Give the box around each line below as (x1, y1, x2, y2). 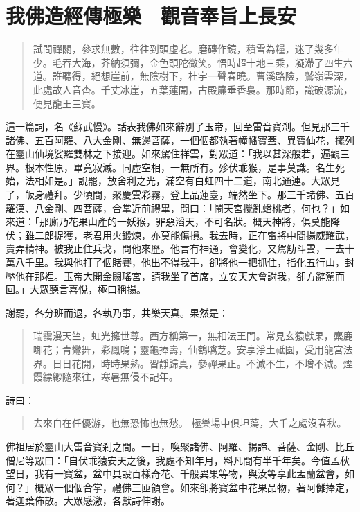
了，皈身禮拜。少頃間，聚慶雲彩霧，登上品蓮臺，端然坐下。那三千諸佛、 (6, 187, 335, 202)
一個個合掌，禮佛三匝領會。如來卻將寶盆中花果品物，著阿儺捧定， (53, 479, 354, 494)
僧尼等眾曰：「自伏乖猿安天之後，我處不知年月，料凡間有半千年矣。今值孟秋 (6, 452, 350, 467)
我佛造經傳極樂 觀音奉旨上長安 (6, 1, 297, 30)
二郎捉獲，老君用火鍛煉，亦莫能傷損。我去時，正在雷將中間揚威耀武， (34, 227, 354, 242)
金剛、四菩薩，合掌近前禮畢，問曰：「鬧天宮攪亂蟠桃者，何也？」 (44, 200, 340, 215)
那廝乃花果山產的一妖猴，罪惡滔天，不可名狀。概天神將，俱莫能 (39, 214, 330, 229)
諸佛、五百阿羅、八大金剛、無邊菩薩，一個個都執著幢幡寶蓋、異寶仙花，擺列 (6, 132, 354, 147)
